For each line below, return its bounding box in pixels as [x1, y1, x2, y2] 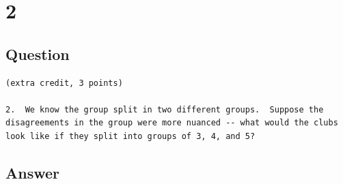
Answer [5, 162, 60, 183]
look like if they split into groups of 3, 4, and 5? [5, 131, 256, 141]
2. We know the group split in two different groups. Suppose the [5, 104, 324, 114]
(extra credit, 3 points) [5, 78, 123, 88]
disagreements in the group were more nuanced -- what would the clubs [5, 118, 338, 128]
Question [5, 43, 70, 64]
